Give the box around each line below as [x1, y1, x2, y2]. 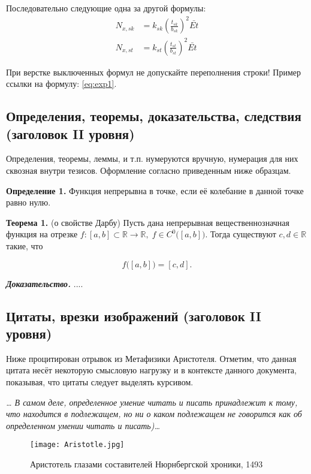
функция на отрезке [6, 228, 78, 240]
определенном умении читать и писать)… [6, 419, 161, 431]
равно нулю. [6, 196, 51, 209]
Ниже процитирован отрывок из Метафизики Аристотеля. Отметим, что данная [6, 352, 297, 364]
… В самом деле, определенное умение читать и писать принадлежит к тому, [6, 395, 298, 408]
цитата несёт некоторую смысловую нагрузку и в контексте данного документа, [6, 364, 297, 376]
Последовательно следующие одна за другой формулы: [6, 2, 206, 14]
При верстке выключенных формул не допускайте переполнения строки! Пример [6, 65, 301, 78]
